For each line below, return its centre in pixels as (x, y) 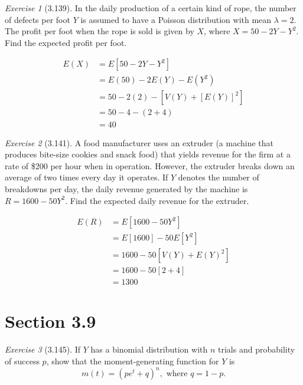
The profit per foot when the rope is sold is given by (100, 31)
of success (22, 361)
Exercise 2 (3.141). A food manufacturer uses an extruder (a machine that (139, 142)
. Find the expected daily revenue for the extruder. (157, 200)
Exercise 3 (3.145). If (43, 349)
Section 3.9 (50, 321)
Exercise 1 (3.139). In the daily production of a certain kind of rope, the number (151, 8)
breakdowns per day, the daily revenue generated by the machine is (126, 188)
